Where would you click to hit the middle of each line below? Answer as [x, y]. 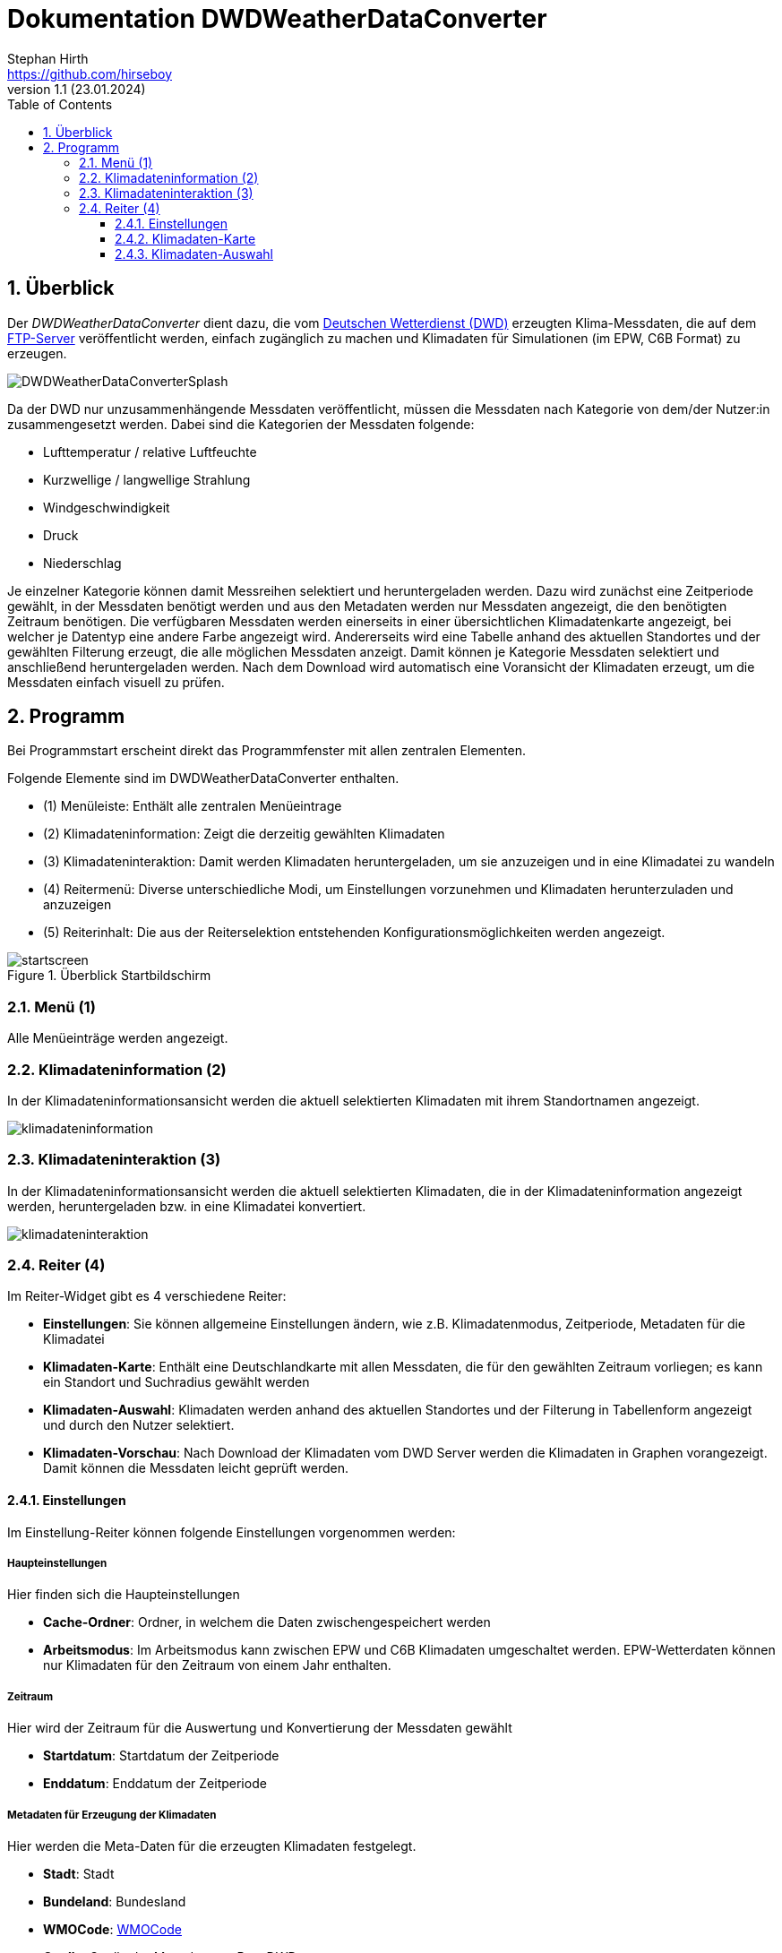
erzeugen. [37, 353]
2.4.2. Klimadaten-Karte [185, 238]
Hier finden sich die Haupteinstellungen [124, 1595]
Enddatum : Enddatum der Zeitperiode [155, 1784]
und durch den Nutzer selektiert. [139, 1425]
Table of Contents [60, 104]
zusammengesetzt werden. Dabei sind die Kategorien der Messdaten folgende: [241, 424]
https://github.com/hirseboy [90, 73]
